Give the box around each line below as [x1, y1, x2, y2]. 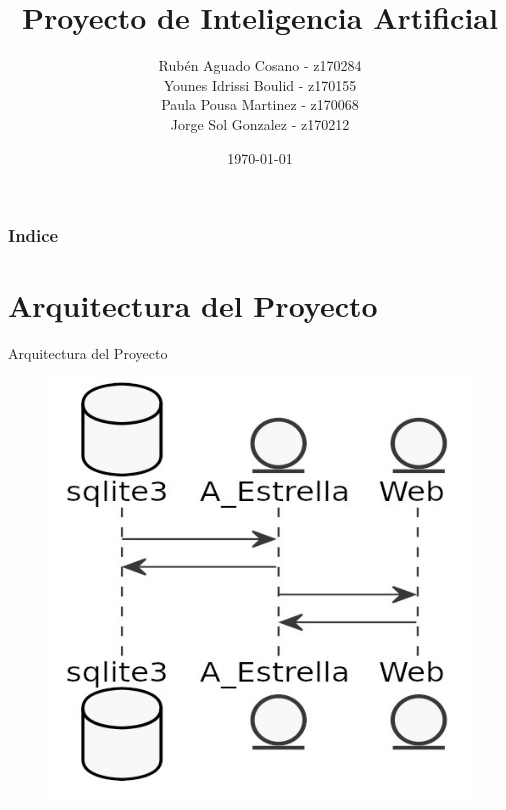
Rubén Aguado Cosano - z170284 [158, 55, 362, 76]
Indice [8, 223, 59, 248]
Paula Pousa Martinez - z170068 [161, 94, 359, 115]
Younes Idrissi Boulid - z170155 [163, 74, 357, 95]
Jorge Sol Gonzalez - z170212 [170, 113, 350, 134]
